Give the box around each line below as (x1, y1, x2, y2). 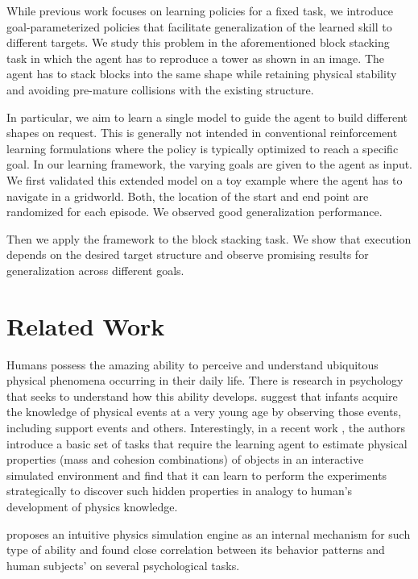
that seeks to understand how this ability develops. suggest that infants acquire (6, 387, 398, 404)
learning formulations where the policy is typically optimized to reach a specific (6, 140, 399, 156)
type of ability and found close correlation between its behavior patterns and (6, 541, 385, 558)
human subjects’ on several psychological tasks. (6, 556, 240, 573)
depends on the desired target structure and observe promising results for (6, 246, 369, 263)
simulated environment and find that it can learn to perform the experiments (6, 466, 387, 483)
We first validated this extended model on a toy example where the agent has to (6, 171, 403, 188)
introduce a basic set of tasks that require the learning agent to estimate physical (6, 435, 408, 452)
